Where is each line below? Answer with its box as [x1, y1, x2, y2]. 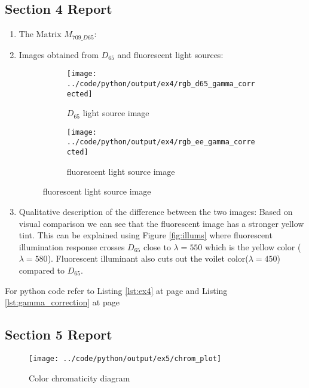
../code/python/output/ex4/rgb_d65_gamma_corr [66, 79, 255, 88]
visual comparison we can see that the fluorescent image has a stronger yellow [19, 217, 304, 229]
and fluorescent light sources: [117, 48, 224, 60]
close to [143, 240, 171, 253]
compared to [19, 263, 65, 276]
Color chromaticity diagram [29, 371, 130, 384]
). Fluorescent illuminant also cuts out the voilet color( [47, 252, 249, 265]
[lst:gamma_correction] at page [5, 296, 120, 308]
